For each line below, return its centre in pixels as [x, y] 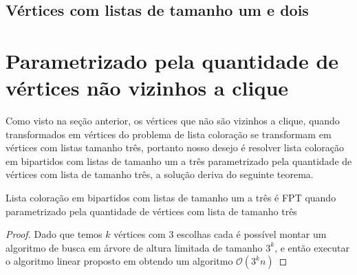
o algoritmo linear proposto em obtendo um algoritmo [119, 261]
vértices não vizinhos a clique [147, 88]
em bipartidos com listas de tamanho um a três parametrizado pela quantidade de [179, 161]
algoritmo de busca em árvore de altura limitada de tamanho [134, 247]
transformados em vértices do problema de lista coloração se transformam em [169, 134]
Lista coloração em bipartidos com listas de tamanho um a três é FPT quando [171, 198]
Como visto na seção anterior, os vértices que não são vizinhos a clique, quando [173, 121]
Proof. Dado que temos [54, 234]
